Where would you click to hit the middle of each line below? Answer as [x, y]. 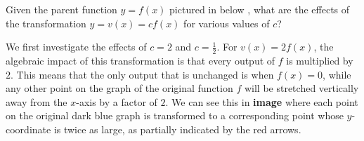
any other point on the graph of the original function [119, 88]
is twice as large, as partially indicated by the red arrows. [177, 129]
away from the [37, 101]
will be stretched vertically [301, 88]
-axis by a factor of [117, 101]
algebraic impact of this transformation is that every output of [141, 61]
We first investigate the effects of [76, 47]
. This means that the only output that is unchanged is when [142, 74]
